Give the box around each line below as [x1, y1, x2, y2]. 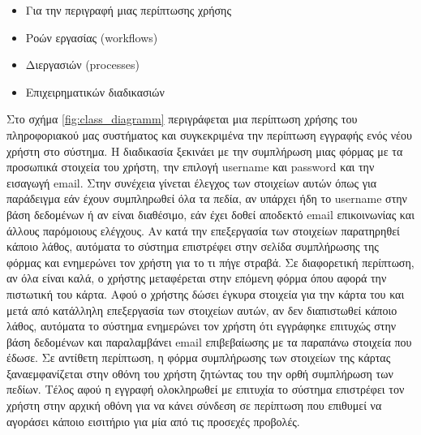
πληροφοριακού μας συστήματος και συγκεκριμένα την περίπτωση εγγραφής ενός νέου [6, 126, 412, 143]
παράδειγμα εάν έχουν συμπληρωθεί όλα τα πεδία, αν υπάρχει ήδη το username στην [6, 190, 407, 207]
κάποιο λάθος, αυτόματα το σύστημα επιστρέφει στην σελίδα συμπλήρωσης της [6, 238, 379, 255]
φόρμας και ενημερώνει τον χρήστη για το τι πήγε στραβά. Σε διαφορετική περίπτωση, [6, 253, 415, 270]
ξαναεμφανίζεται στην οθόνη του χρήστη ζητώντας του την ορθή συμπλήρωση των [6, 364, 393, 381]
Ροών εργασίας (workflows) [25, 28, 158, 45]
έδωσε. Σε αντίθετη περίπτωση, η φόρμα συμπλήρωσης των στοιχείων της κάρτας [6, 349, 391, 366]
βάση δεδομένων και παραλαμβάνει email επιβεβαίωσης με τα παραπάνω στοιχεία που [6, 333, 412, 350]
